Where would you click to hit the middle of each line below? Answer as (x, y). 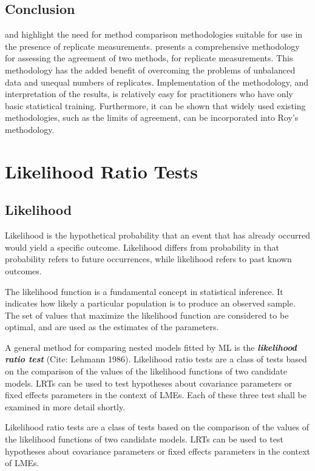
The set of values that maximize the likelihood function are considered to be (147, 315)
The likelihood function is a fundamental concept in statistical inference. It (144, 291)
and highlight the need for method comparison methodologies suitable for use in (154, 34)
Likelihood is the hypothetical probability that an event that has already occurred (158, 235)
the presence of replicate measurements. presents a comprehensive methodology (152, 46)
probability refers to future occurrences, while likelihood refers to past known (148, 259)
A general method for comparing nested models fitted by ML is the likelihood (151, 347)
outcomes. (23, 270)
